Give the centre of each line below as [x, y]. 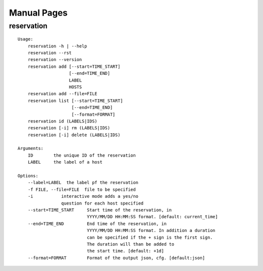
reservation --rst [50, 53]
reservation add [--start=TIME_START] [74, 66]
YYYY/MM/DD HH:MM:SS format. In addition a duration [151, 230]
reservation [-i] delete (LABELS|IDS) [74, 135]
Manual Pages [38, 13]
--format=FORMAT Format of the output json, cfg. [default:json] [116, 258]
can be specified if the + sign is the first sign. [150, 237]
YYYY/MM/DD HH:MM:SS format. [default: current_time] [152, 217]
